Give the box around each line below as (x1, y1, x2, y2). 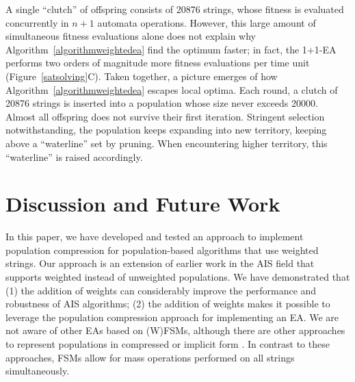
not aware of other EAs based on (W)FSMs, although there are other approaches (5, 323, 345, 338)
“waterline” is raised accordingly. (5, 149, 143, 164)
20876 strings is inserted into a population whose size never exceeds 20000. (5, 96, 318, 110)
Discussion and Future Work (5, 190, 280, 218)
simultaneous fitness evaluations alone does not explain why (5, 29, 257, 43)
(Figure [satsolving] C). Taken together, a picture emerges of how (5, 68, 278, 83)
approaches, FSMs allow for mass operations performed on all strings (5, 350, 295, 364)
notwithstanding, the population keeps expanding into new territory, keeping (5, 123, 327, 137)
